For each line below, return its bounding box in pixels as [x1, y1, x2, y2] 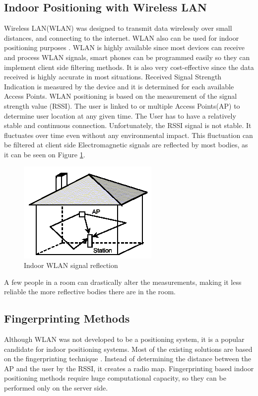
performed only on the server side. [4, 383, 108, 393]
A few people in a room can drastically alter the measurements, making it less [4, 276, 242, 287]
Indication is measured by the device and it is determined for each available [4, 81, 234, 91]
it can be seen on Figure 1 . [4, 149, 85, 159]
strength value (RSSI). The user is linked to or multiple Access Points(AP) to [4, 100, 240, 111]
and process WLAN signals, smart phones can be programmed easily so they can [4, 52, 250, 62]
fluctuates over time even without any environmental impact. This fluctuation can [4, 130, 253, 140]
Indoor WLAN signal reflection [24, 260, 118, 270]
